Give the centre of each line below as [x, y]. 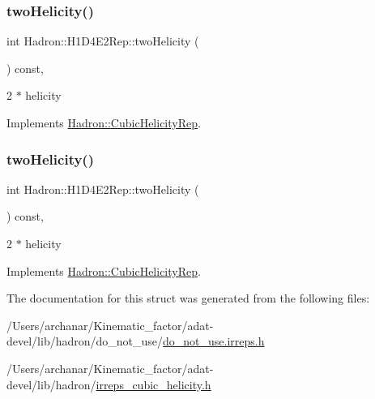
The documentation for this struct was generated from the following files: [188, 298]
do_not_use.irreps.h [214, 341]
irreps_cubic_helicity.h [153, 384]
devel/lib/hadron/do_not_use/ [85, 341]
